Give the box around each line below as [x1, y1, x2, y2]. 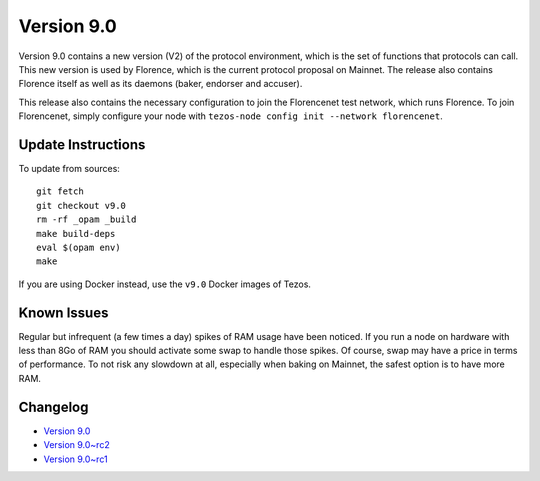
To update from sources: [18, 163, 120, 175]
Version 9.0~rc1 [43, 453, 109, 465]
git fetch [36, 186, 84, 197]
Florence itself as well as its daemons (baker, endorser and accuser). [18, 78, 303, 90]
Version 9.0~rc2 [43, 439, 110, 451]
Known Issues [18, 304, 109, 321]
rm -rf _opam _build [36, 214, 137, 225]
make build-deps [36, 228, 116, 239]
